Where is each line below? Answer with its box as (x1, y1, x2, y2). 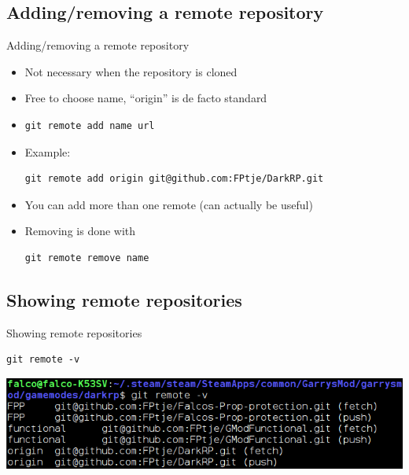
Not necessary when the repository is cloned (24, 63, 238, 79)
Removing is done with (24, 223, 136, 239)
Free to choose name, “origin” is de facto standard (24, 90, 267, 106)
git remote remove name (24, 252, 149, 263)
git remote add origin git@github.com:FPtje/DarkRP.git (24, 173, 324, 185)
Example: (24, 143, 71, 160)
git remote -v (6, 354, 80, 366)
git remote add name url (24, 120, 155, 131)
